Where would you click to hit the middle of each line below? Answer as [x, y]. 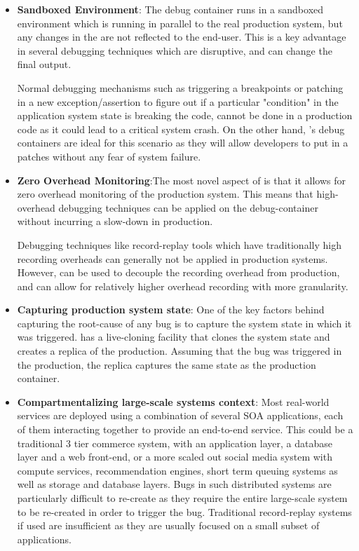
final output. [44, 64]
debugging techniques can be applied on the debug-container [188, 207]
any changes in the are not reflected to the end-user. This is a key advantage [182, 37]
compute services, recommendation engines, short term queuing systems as [177, 470]
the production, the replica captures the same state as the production [167, 364]
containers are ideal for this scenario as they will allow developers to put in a [183, 143]
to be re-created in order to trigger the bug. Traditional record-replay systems [184, 511]
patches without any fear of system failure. [109, 156]
